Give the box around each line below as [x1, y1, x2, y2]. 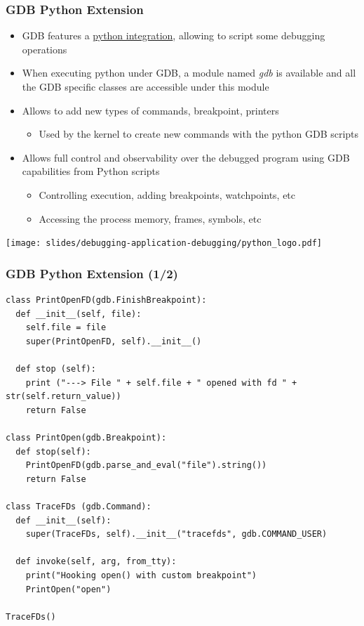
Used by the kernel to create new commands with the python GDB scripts [39, 126, 359, 141]
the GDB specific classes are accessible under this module [22, 79, 269, 93]
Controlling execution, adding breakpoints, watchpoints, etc [39, 187, 296, 202]
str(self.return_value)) [6, 391, 121, 402]
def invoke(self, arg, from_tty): [15, 556, 177, 567]
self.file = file [25, 322, 107, 333]
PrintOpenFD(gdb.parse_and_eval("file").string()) [25, 460, 267, 471]
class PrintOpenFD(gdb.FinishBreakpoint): [6, 295, 207, 306]
